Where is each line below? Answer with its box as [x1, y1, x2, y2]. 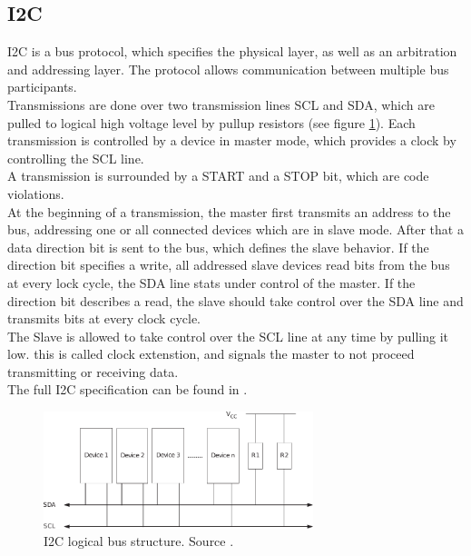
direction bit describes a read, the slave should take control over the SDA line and [7, 291, 464, 310]
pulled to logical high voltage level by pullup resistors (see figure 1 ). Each [7, 113, 416, 132]
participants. [7, 77, 77, 96]
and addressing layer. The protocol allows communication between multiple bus [7, 59, 449, 78]
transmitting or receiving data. [7, 362, 179, 381]
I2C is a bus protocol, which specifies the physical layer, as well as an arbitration [7, 42, 457, 61]
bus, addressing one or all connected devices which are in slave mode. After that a [7, 220, 464, 239]
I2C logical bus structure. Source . [44, 531, 234, 551]
